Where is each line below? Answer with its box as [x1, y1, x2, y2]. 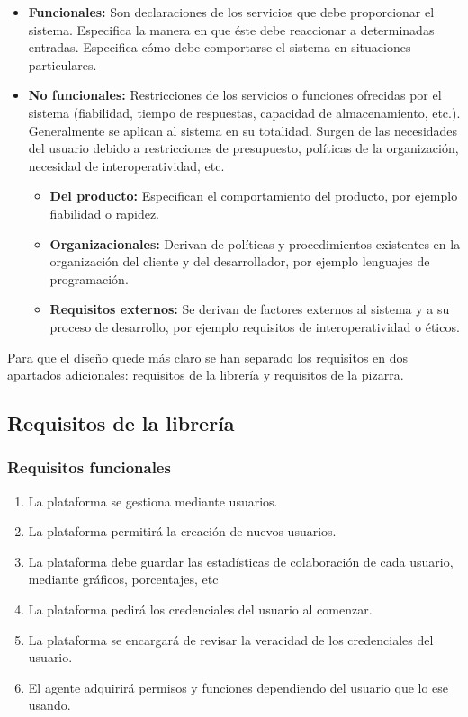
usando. [28, 695, 71, 714]
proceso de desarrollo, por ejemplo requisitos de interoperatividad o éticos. [49, 317, 460, 336]
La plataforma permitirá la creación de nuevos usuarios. [28, 522, 337, 541]
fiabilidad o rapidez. [49, 203, 160, 222]
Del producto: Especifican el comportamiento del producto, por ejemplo [49, 186, 458, 205]
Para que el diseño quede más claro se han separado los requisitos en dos [7, 347, 409, 366]
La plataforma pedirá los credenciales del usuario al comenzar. [28, 600, 373, 619]
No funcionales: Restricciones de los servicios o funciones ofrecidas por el [28, 85, 442, 104]
